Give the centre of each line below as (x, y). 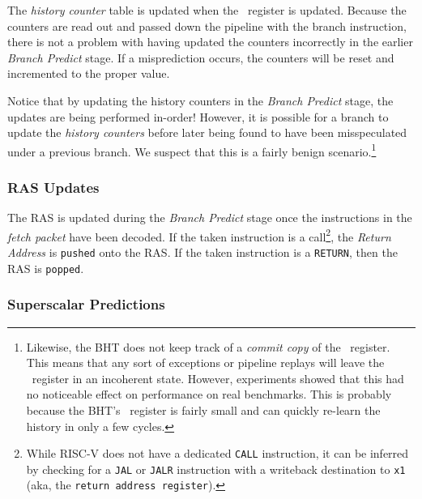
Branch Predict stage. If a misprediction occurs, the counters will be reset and (201, 57)
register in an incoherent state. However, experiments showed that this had (218, 378)
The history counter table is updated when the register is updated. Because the (207, 10)
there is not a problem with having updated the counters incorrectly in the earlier (210, 42)
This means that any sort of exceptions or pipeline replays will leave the (205, 363)
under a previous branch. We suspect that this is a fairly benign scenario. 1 (192, 150)
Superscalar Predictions (86, 304)
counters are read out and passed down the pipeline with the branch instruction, (207, 26)
